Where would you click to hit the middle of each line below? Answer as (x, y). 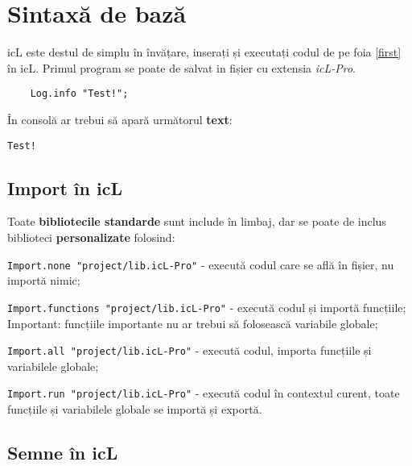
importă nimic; (44, 280)
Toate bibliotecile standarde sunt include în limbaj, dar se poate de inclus (197, 221)
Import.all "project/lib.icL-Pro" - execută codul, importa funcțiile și (190, 350)
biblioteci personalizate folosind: (91, 237)
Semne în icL (63, 452)
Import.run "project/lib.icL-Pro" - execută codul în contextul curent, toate (204, 393)
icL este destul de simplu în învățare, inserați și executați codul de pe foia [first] (204, 52)
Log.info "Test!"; (79, 94)
